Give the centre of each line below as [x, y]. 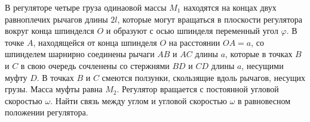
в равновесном [264, 100]
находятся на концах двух [230, 7]
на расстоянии [194, 42]
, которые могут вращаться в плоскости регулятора [210, 19]
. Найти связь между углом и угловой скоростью [139, 100]
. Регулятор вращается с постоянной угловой [198, 89]
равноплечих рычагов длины [56, 19]
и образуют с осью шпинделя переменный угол [192, 31]
